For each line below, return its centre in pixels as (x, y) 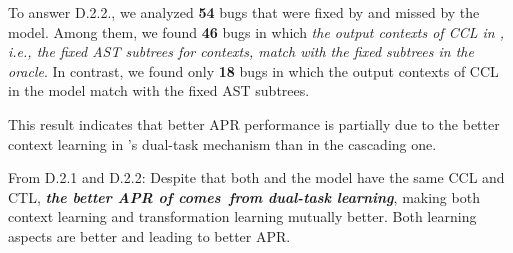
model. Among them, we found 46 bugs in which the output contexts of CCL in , (256, 31)
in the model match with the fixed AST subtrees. (159, 90)
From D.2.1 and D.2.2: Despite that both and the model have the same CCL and (256, 177)
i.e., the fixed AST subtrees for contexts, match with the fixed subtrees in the (241, 51)
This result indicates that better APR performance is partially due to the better (254, 123)
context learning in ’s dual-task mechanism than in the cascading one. (222, 143)
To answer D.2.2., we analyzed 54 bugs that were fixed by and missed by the (244, 12)
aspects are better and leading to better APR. (149, 235)
